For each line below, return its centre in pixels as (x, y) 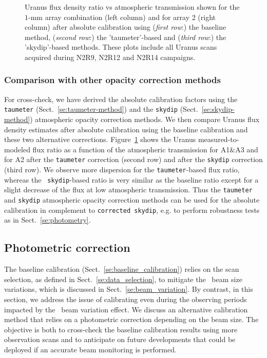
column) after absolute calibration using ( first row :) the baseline (126, 27)
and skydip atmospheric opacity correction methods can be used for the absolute (132, 200)
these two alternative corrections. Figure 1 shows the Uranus (100, 139)
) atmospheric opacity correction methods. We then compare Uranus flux (145, 119)
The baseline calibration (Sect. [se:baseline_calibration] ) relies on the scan (122, 269)
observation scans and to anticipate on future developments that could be (120, 339)
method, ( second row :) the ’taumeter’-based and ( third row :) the (126, 37)
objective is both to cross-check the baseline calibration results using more (121, 329)
